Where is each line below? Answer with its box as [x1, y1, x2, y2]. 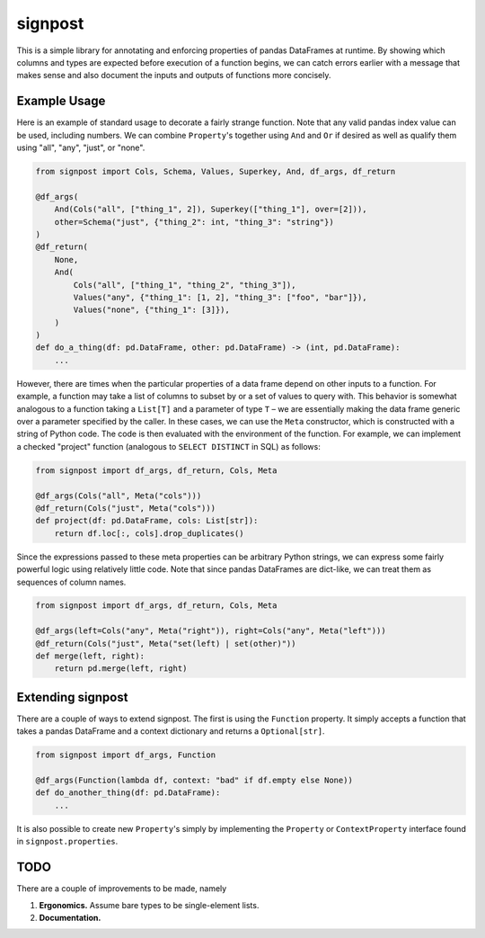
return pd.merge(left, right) [54, 664, 188, 674]
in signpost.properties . [16, 836, 119, 847]
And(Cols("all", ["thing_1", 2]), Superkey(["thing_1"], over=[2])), [54, 204, 367, 215]
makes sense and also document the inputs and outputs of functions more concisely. [16, 70, 331, 81]
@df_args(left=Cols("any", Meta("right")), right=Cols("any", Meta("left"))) [35, 626, 386, 636]
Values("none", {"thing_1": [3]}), [73, 305, 231, 315]
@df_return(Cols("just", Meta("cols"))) [35, 503, 216, 513]
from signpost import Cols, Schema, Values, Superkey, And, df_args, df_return [35, 166, 396, 176]
